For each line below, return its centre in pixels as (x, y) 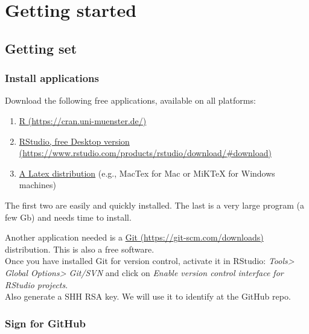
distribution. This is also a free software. (80, 249)
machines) (37, 185)
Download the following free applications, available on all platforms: (130, 100)
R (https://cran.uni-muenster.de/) (83, 120)
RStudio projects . (37, 284)
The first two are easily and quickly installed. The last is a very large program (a (155, 205)
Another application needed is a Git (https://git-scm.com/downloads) (134, 237)
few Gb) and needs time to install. (68, 217)
